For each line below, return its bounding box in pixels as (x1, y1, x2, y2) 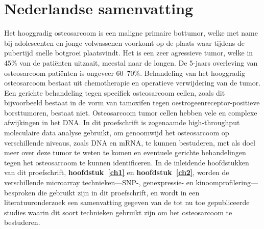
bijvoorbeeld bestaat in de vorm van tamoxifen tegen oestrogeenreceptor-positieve (4, 97, 260, 108)
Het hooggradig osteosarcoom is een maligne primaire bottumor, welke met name (4, 27, 258, 38)
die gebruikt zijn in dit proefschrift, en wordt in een (37, 187, 200, 197)
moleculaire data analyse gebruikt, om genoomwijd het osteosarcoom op (4, 127, 229, 138)
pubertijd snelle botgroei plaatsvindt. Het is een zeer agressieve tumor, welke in (4, 47, 253, 58)
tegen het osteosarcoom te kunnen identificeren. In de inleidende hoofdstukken (4, 157, 249, 167)
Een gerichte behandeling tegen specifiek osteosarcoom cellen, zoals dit (4, 87, 225, 98)
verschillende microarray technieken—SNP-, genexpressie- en (4, 177, 194, 188)
